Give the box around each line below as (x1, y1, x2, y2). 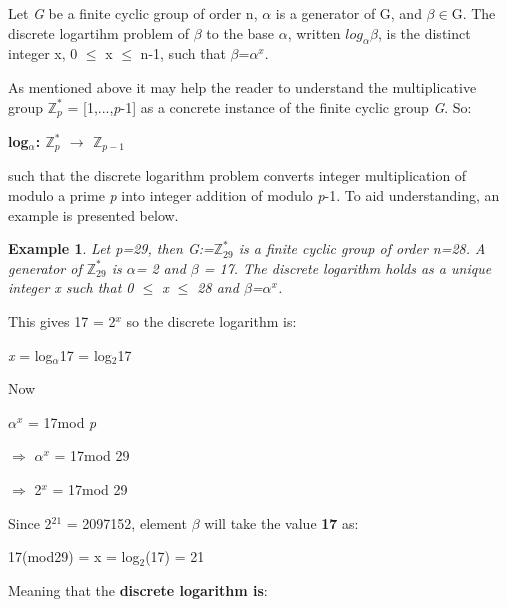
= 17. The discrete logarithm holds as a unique (203, 257, 492, 278)
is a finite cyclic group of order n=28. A (238, 238, 486, 259)
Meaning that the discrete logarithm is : (8, 579, 268, 600)
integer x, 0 (8, 43, 78, 64)
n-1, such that (140, 43, 226, 64)
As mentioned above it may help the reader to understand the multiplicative (8, 76, 477, 97)
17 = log (59, 344, 112, 365)
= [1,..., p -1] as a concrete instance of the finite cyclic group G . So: (67, 96, 472, 117)
